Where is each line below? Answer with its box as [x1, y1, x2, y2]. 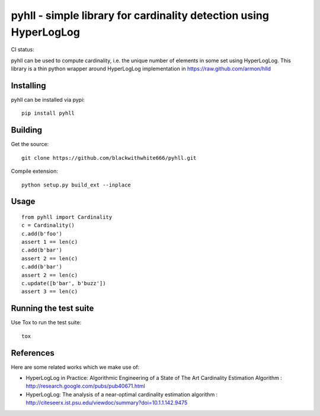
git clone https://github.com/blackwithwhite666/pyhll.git [21, 154, 197, 161]
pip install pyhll [21, 110, 75, 117]
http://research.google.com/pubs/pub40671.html [25, 382, 145, 390]
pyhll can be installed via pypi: [11, 96, 85, 104]
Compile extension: [11, 167, 59, 175]
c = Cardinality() [21, 222, 75, 229]
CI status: [11, 46, 35, 53]
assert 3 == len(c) [21, 288, 78, 295]
